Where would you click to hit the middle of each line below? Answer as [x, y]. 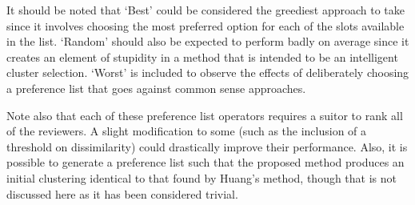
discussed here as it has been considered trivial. [122, 193]
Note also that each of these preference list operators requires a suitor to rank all [205, 115]
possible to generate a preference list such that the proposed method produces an [206, 162]
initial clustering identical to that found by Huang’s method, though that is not [202, 177]
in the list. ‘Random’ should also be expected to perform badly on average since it [208, 41]
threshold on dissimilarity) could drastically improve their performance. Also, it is [207, 146]
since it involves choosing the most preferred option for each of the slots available [206, 25]
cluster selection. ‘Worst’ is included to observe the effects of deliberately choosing [208, 72]
